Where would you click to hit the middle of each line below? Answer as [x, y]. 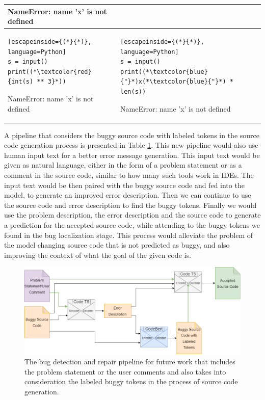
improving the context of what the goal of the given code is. [98, 255]
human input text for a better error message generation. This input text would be [132, 155]
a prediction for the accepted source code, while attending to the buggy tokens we [132, 224]
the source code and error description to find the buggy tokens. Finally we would [130, 205]
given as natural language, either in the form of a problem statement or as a [123, 165]
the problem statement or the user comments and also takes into [125, 371]
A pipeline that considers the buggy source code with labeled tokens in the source [132, 135]
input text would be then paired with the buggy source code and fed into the [124, 185]
